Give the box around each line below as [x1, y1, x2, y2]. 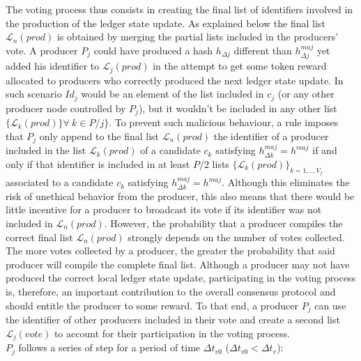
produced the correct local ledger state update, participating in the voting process [6, 270, 356, 285]
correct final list [6, 229, 73, 244]
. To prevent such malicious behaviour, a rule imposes [109, 115, 339, 130]
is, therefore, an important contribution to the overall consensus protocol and [6, 284, 336, 298]
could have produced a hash [93, 43, 213, 57]
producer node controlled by [6, 100, 126, 115]
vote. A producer [6, 43, 78, 57]
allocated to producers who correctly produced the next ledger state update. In [6, 72, 344, 87]
